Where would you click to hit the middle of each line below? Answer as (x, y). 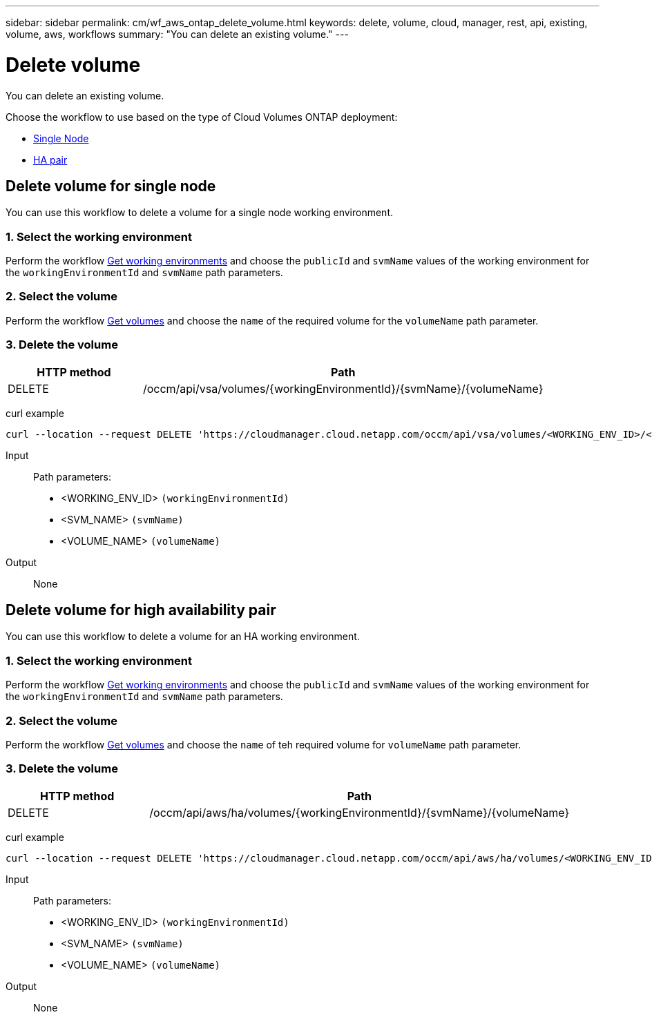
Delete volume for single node (111, 186)
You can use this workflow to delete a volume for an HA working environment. (183, 637)
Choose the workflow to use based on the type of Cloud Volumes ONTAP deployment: (202, 117)
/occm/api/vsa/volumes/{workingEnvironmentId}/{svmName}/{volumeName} (343, 388)
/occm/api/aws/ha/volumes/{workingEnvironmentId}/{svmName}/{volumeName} (359, 812)
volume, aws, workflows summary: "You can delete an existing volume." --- (177, 34)
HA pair (50, 159)
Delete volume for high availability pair (141, 610)
